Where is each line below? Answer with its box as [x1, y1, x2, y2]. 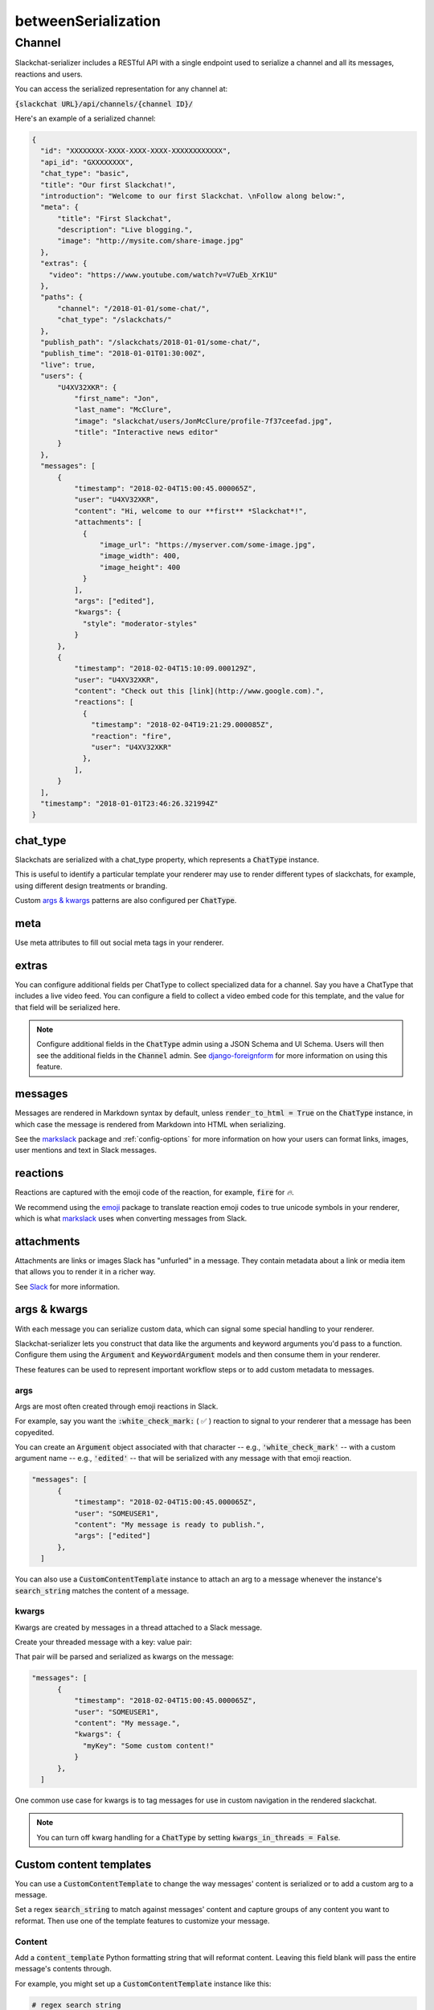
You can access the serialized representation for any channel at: [14, 84, 228, 94]
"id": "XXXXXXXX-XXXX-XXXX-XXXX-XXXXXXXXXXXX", [40, 146, 231, 156]
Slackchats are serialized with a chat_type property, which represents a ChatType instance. [14, 855, 320, 864]
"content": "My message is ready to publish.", [73, 1520, 265, 1529]
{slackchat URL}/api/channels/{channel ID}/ [14, 99, 194, 109]
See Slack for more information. [14, 1282, 121, 1291]
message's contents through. [14, 1964, 112, 1974]
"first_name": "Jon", [73, 394, 160, 403]
